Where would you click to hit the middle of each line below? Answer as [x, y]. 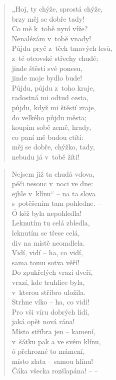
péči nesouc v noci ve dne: [52, 183]
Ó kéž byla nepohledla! [47, 213]
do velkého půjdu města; [49, 117]
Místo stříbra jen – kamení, [53, 331]
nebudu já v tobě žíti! [45, 156]
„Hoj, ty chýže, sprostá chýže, [57, 9]
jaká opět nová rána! [43, 321]
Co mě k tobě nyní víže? [50, 28]
